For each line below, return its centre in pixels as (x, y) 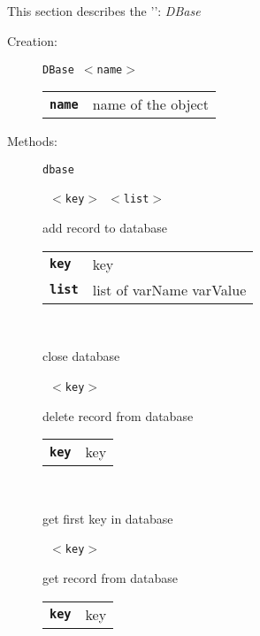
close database (81, 356)
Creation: (32, 40)
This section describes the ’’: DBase (104, 11)
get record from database (111, 578)
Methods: (32, 141)
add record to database (105, 228)
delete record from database (118, 415)
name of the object (150, 104)
